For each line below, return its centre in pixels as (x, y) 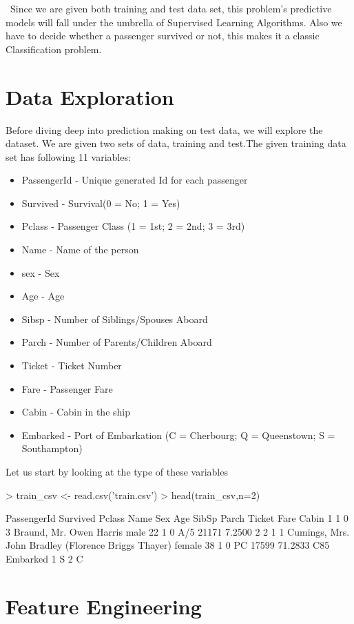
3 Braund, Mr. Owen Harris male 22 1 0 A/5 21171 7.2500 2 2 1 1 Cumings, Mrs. (178, 531)
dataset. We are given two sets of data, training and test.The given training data (176, 143)
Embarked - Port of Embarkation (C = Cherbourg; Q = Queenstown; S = (178, 435)
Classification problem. (54, 49)
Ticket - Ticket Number (72, 365)
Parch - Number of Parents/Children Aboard (117, 342)
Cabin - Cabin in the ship (76, 412)
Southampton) (52, 448)
